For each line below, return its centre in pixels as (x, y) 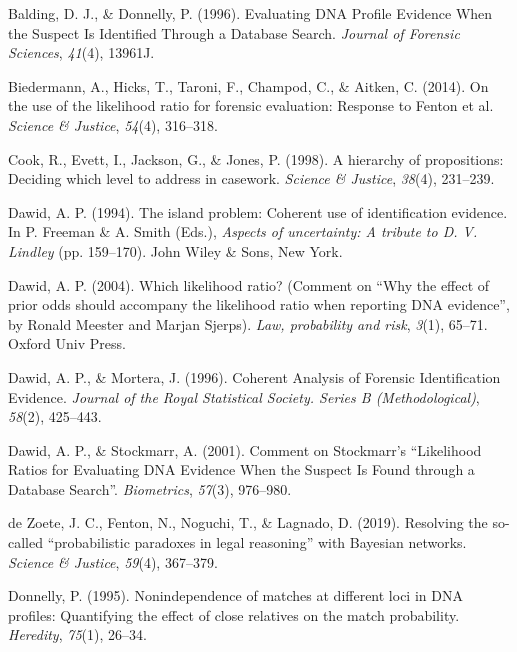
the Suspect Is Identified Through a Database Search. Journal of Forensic (234, 32)
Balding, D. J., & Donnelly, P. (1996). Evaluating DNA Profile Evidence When (250, 13)
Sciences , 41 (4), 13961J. (81, 52)
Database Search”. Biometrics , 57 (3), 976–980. (150, 488)
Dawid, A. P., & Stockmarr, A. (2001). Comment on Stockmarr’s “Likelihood (245, 449)
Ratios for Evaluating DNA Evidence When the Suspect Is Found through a (241, 469)
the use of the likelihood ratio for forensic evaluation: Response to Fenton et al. (251, 105)
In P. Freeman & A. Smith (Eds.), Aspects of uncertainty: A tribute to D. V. (243, 231)
